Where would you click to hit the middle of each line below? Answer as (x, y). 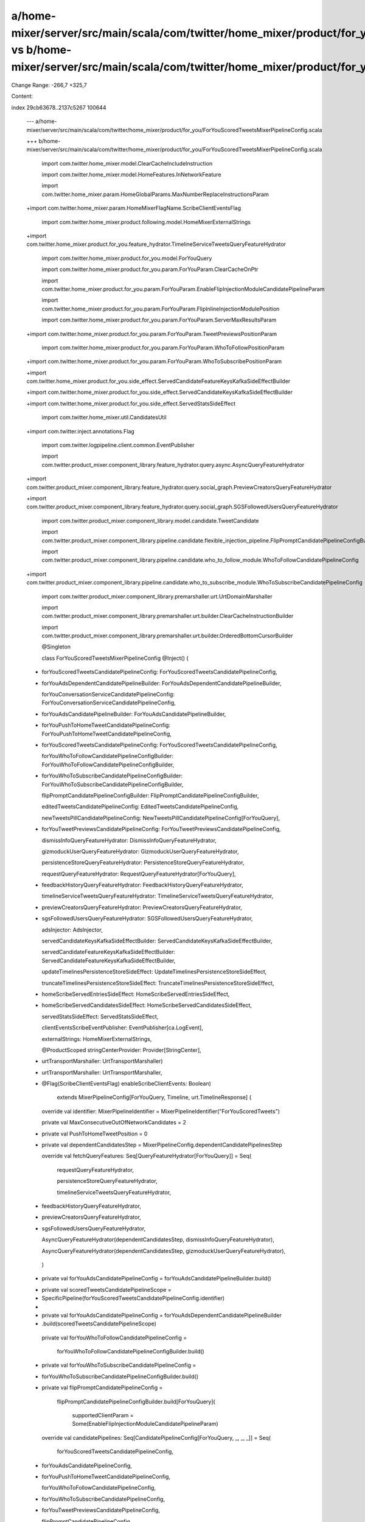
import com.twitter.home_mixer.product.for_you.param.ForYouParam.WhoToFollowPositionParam (163, 348)
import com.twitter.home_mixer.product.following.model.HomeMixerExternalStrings (146, 222)
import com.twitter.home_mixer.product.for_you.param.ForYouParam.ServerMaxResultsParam (159, 320)
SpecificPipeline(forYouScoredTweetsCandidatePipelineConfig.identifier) (133, 1298)
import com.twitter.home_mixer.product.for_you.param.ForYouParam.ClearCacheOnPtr (150, 269)
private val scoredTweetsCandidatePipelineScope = (106, 1289)
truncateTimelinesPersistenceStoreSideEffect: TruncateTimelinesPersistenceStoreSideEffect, (158, 983)
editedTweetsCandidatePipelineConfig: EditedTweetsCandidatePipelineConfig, (140, 807)
